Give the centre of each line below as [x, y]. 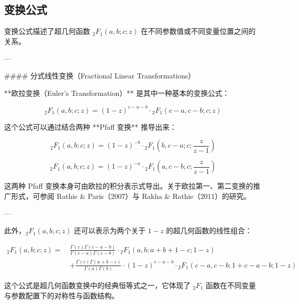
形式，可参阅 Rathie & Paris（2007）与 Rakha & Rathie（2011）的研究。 [131, 196]
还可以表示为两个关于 [110, 230]
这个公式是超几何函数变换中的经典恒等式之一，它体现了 [97, 285]
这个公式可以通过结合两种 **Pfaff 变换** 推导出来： [90, 126]
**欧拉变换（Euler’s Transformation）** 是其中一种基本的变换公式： [117, 93]
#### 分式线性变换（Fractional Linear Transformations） [100, 75]
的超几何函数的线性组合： [209, 230]
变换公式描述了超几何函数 [47, 31]
